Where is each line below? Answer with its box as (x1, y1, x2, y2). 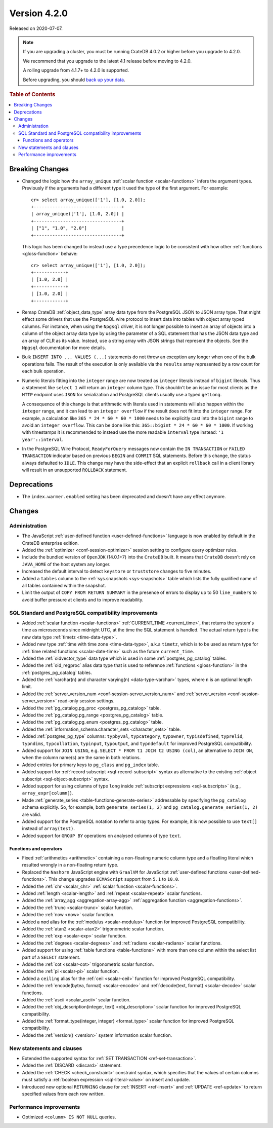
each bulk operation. (22, 368, 65, 374)
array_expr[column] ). (22, 790, 73, 796)
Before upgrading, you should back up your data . (23, 77, 125, 83)
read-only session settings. (58, 698, 115, 704)
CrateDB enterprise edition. (22, 540, 79, 546)
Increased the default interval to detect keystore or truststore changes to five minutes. (22, 568, 212, 575)
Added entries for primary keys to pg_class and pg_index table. (22, 762, 159, 768)
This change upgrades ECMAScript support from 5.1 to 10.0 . (48, 876, 179, 882)
